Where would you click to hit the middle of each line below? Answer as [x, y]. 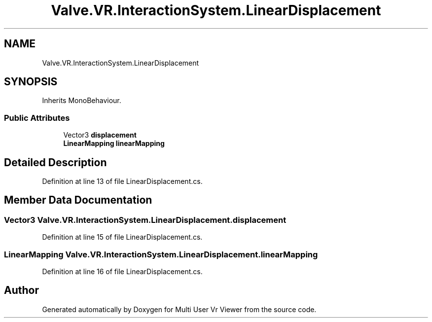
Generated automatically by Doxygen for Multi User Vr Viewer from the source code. [179, 309]
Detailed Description [55, 162]
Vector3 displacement [100, 135]
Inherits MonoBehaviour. [82, 101]
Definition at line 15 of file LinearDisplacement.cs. [122, 237]
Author [21, 290]
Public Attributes [37, 118]
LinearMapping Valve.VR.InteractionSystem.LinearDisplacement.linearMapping [161, 254]
